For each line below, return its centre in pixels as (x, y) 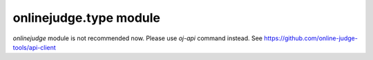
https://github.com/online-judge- (311, 38)
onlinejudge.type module (87, 18)
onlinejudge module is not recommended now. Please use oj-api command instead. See (137, 38)
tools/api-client (35, 47)
